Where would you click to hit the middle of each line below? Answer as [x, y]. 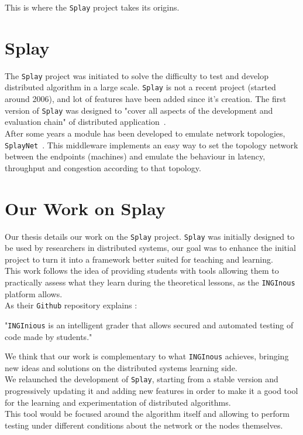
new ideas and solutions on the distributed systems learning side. [121, 367]
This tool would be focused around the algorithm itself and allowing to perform [147, 414]
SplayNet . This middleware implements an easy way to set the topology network [151, 145]
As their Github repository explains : [71, 305]
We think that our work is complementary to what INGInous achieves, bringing [147, 356]
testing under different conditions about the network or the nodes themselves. [144, 425]
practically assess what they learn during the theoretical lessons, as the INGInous [150, 282]
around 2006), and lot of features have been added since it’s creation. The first [146, 99]
